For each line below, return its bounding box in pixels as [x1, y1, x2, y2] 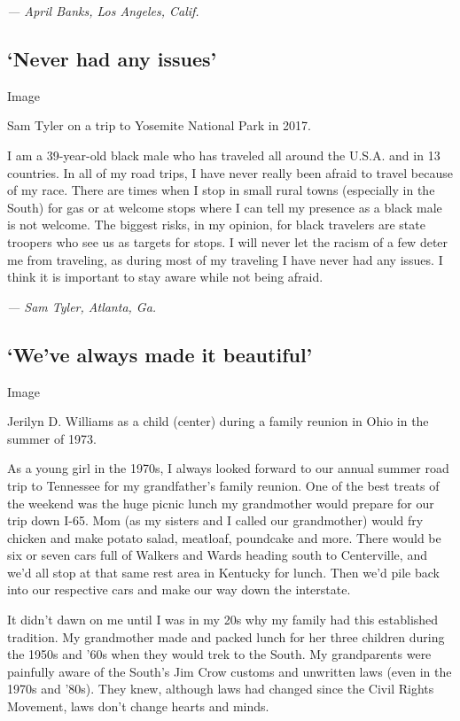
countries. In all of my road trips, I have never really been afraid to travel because [7, 163, 453, 182]
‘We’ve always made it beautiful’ [7, 340, 313, 368]
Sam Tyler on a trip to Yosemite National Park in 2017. [7, 116, 311, 135]
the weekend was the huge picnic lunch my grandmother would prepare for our [7, 493, 434, 512]
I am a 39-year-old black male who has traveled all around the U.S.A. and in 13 [7, 145, 441, 164]
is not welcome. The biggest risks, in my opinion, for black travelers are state [7, 215, 425, 234]
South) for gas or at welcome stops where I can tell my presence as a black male [7, 198, 442, 216]
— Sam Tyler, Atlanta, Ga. [7, 297, 157, 315]
